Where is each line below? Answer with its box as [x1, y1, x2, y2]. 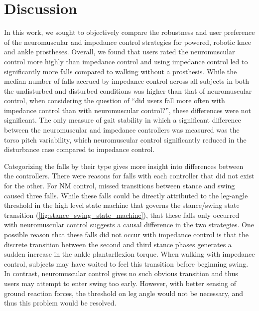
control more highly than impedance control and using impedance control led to [4, 56, 248, 66]
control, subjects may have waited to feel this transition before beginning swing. [4, 258, 249, 269]
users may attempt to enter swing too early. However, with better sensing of [4, 278, 237, 288]
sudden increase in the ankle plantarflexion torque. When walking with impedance [4, 249, 255, 259]
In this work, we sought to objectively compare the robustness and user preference [4, 27, 255, 37]
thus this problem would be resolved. [4, 298, 117, 308]
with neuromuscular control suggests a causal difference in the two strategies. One [4, 219, 254, 230]
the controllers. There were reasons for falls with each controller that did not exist [4, 170, 255, 181]
